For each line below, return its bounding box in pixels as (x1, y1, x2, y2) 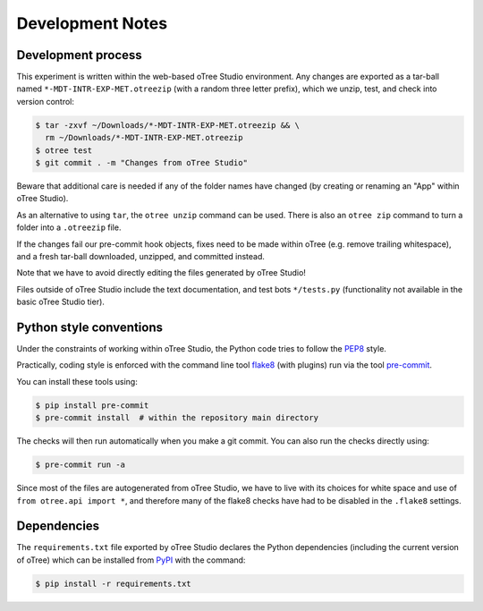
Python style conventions (16, 319, 163, 335)
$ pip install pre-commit (35, 400, 149, 411)
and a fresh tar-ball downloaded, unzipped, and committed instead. (16, 250, 266, 261)
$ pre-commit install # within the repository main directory (35, 412, 319, 423)
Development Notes (16, 13, 168, 33)
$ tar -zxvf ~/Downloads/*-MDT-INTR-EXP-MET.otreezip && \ (35, 120, 300, 130)
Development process (16, 47, 142, 63)
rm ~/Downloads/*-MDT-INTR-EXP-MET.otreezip (45, 132, 243, 143)
